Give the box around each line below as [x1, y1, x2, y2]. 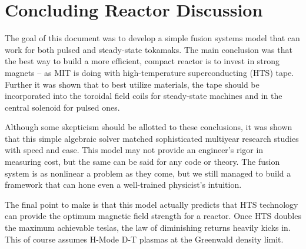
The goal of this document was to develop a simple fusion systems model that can [5, 32, 300, 44]
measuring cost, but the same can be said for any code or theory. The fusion [5, 155, 280, 168]
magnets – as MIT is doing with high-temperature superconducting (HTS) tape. [5, 66, 294, 78]
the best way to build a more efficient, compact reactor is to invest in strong [5, 55, 280, 67]
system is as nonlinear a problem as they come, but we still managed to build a [5, 167, 291, 179]
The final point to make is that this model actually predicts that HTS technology [5, 198, 298, 210]
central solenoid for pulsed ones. [5, 101, 120, 113]
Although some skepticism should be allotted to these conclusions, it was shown [5, 121, 292, 133]
